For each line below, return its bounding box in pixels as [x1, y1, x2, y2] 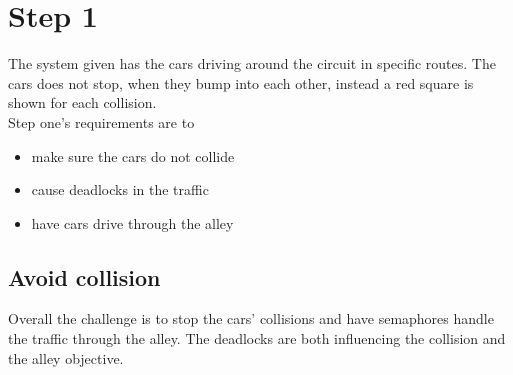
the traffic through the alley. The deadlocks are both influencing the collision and [8, 328, 506, 349]
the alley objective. [8, 347, 124, 368]
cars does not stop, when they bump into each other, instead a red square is [8, 72, 474, 93]
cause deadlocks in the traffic [31, 179, 209, 200]
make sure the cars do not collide [31, 145, 235, 166]
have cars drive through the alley [31, 212, 234, 233]
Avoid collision [8, 261, 161, 292]
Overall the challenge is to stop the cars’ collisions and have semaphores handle [8, 308, 494, 329]
